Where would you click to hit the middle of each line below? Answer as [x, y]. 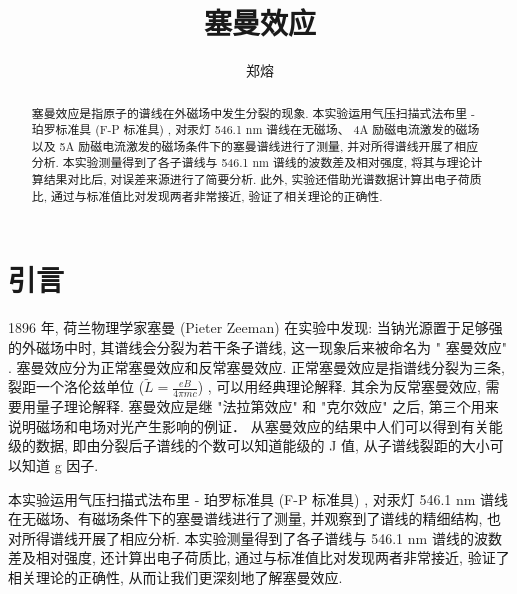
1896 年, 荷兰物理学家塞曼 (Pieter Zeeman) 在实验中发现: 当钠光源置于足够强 [255, 327]
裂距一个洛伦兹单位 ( [76, 386]
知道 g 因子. [60, 465]
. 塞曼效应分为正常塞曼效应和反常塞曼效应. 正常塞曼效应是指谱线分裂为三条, [256, 366]
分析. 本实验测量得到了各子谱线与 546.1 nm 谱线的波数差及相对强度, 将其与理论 [251, 162]
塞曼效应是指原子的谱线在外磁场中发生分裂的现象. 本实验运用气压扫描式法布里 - [253, 112]
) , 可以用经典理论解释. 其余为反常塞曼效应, [339, 386]
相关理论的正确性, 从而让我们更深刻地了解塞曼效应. [175, 576]
